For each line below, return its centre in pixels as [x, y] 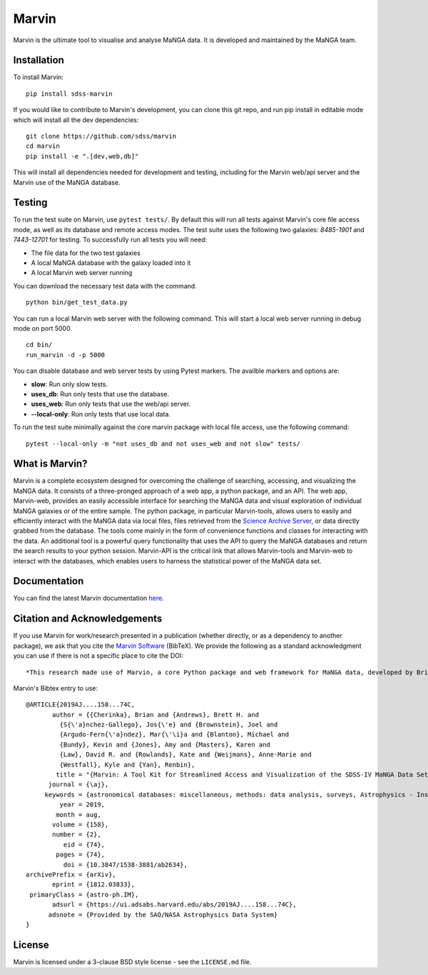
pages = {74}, [81, 855]
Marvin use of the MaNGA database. [67, 182]
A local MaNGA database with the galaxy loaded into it [111, 263]
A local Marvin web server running [82, 273]
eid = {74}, [84, 844]
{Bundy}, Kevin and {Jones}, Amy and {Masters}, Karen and [165, 744]
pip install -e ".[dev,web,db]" [82, 156]
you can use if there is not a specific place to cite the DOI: [98, 656]
